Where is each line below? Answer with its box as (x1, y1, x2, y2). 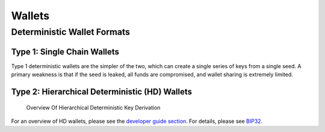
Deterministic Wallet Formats (11, 27, 131, 37)
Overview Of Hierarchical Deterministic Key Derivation (26, 104, 161, 111)
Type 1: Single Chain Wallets (11, 46, 120, 57)
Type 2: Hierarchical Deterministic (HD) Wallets (11, 86, 193, 96)
